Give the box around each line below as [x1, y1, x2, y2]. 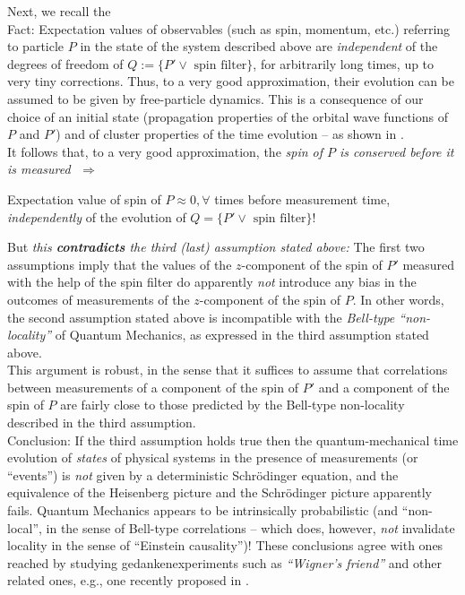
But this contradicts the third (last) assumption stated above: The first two [7, 237, 425, 256]
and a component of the [318, 377, 450, 396]
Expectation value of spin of [7, 189, 161, 208]
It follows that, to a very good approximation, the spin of [7, 142, 323, 160]
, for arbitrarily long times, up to [253, 54, 435, 73]
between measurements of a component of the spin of [7, 377, 298, 396]
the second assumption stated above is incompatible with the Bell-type [7, 307, 395, 326]
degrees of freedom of [7, 54, 124, 73]
